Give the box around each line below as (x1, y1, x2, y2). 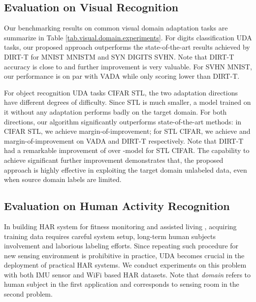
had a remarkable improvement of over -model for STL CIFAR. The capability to (4, 145, 250, 155)
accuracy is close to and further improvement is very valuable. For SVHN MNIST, (4, 61, 252, 71)
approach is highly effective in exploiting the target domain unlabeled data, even (4, 164, 247, 175)
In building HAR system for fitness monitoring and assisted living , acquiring (4, 221, 237, 231)
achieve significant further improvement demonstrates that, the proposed (4, 154, 224, 165)
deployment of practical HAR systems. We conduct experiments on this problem (4, 260, 247, 270)
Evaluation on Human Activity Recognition (4, 198, 230, 213)
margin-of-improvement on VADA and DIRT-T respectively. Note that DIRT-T (4, 135, 244, 146)
